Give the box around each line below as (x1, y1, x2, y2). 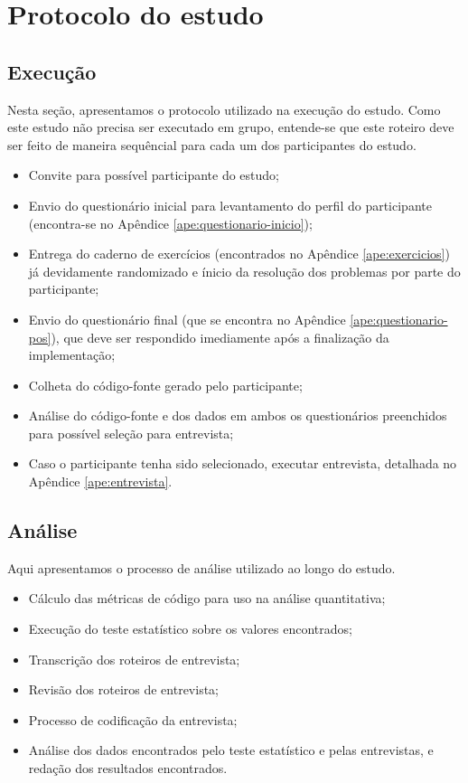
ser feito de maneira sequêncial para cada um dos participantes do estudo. (7, 135, 417, 154)
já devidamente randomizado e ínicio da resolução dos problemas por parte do (28, 261, 461, 280)
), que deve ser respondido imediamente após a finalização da (51, 327, 389, 346)
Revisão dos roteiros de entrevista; (28, 680, 220, 699)
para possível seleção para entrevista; (28, 423, 234, 442)
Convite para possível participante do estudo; (28, 165, 280, 184)
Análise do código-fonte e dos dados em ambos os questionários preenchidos (28, 406, 447, 425)
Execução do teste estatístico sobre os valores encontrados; (28, 619, 352, 638)
